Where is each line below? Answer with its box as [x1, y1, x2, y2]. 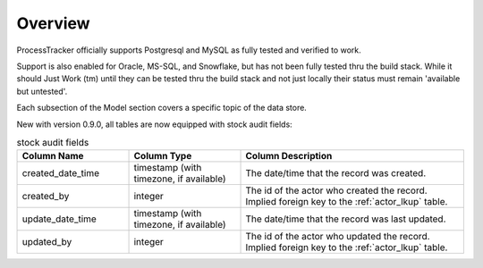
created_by [21, 190, 70, 203]
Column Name [21, 150, 84, 163]
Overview [16, 13, 90, 33]
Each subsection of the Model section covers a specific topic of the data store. [16, 103, 308, 113]
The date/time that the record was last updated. [245, 213, 446, 225]
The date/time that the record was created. [245, 167, 427, 180]
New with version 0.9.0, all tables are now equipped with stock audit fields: [16, 119, 292, 130]
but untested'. [16, 86, 68, 96]
